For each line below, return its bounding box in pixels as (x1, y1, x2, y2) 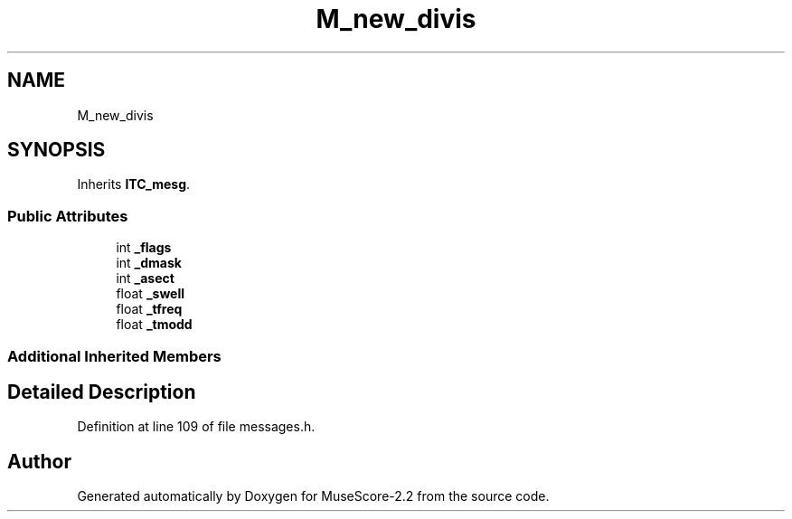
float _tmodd (116, 316, 193, 333)
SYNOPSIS (7, 138, 106, 162)
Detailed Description (7, 380, 196, 403)
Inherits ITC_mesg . (77, 176, 191, 193)
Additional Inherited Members (7, 346, 222, 365)
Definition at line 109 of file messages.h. (77, 419, 316, 435)
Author (7, 449, 71, 473)
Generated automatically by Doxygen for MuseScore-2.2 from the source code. (77, 488, 550, 505)
